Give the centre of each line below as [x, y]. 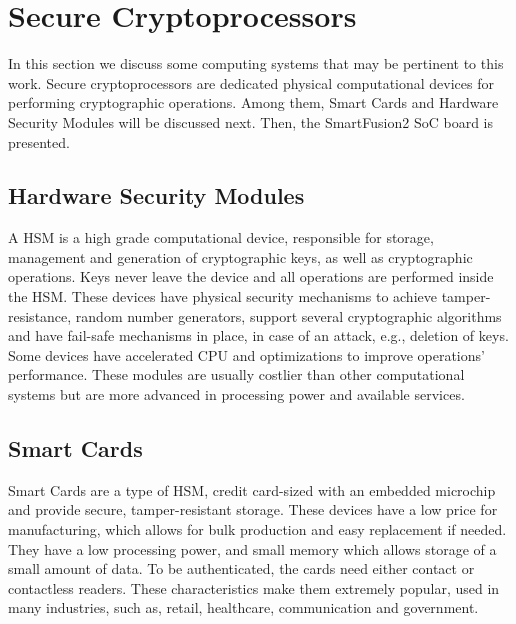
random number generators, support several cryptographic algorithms [288, 315]
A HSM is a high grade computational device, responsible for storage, [221, 237]
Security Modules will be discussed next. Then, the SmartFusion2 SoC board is [250, 121]
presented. [39, 141]
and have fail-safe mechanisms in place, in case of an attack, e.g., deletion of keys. [258, 335]
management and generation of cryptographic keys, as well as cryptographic [240, 256]
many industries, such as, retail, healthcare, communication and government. [243, 607]
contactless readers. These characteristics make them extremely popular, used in [254, 587]
